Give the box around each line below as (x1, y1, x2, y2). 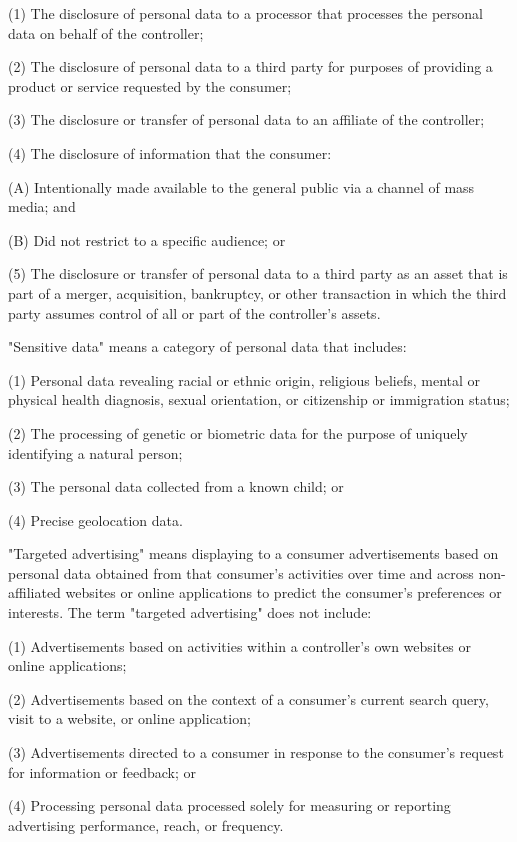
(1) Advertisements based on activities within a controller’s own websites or (8, 635, 472, 656)
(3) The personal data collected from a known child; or (8, 476, 344, 497)
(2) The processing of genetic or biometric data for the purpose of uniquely (8, 422, 468, 443)
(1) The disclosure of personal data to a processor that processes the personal (8, 3, 483, 23)
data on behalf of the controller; (8, 22, 204, 43)
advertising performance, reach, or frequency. (8, 814, 284, 835)
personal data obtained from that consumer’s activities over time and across (8, 562, 474, 583)
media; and (8, 196, 76, 217)
